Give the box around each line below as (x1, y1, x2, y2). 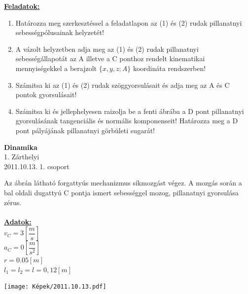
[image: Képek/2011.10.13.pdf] (4, 283, 106, 291)
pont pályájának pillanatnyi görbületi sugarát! (15, 125, 155, 135)
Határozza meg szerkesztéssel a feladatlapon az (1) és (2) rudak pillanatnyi (15, 17, 242, 28)
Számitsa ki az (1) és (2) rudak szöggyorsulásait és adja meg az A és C (15, 79, 230, 90)
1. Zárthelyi (4, 151, 39, 162)
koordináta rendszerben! (133, 63, 206, 73)
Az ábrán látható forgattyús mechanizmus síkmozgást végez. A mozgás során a (4, 178, 242, 188)
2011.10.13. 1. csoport (4, 161, 70, 171)
